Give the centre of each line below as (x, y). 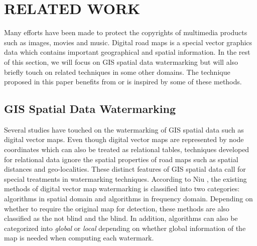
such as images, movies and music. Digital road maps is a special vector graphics (128, 42)
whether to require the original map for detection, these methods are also (117, 208)
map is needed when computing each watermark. (79, 238)
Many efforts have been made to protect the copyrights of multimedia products (126, 32)
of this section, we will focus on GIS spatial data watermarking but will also (121, 61)
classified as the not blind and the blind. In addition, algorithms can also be (121, 218)
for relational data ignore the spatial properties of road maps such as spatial (121, 159)
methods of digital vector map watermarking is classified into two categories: (122, 189)
